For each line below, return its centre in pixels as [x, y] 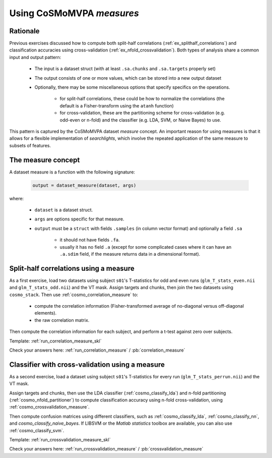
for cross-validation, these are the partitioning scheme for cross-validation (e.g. [142, 113]
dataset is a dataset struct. [64, 210]
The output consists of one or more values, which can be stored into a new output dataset [128, 78]
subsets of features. [30, 145]
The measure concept [45, 160]
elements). [46, 313]
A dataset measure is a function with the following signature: [72, 172]
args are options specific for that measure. [79, 219]
